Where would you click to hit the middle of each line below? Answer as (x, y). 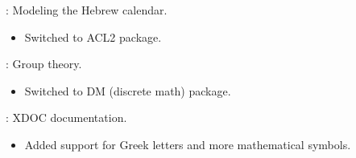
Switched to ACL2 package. (93, 36)
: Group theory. (44, 64)
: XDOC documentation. (66, 117)
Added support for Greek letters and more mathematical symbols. (188, 144)
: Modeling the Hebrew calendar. (87, 10)
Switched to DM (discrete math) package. (128, 90)
